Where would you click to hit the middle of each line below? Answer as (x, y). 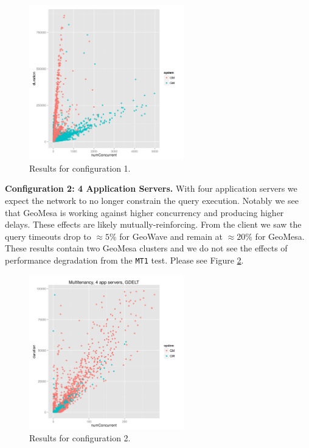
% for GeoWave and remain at (166, 236)
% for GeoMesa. (275, 236)
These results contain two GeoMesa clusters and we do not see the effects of (146, 248)
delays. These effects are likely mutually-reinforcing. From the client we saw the (153, 224)
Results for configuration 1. (80, 168)
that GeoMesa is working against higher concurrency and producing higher (144, 212)
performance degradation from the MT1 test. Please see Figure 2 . (124, 260)
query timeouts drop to (48, 236)
